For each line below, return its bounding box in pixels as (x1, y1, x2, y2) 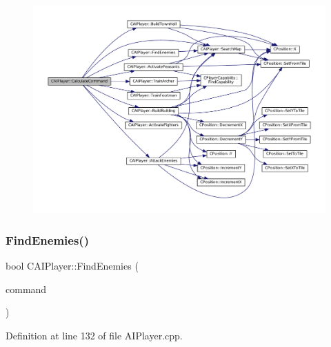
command (6, 281, 47, 296)
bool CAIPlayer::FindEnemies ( (6, 259, 139, 272)
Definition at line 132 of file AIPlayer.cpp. (6, 328, 183, 342)
